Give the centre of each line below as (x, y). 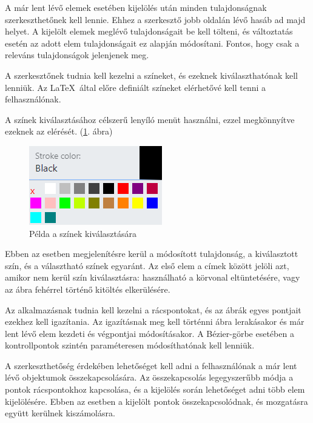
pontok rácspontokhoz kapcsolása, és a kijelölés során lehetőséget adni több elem (155, 389)
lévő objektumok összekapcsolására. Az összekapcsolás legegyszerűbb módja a (149, 377)
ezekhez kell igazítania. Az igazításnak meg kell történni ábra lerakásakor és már (155, 321)
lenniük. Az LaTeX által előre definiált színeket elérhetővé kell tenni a (136, 87)
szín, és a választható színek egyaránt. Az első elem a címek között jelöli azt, (147, 265)
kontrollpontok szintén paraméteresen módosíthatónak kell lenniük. (130, 345)
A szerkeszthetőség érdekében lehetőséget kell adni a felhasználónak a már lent (151, 365)
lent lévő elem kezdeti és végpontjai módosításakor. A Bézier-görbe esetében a (150, 333)
